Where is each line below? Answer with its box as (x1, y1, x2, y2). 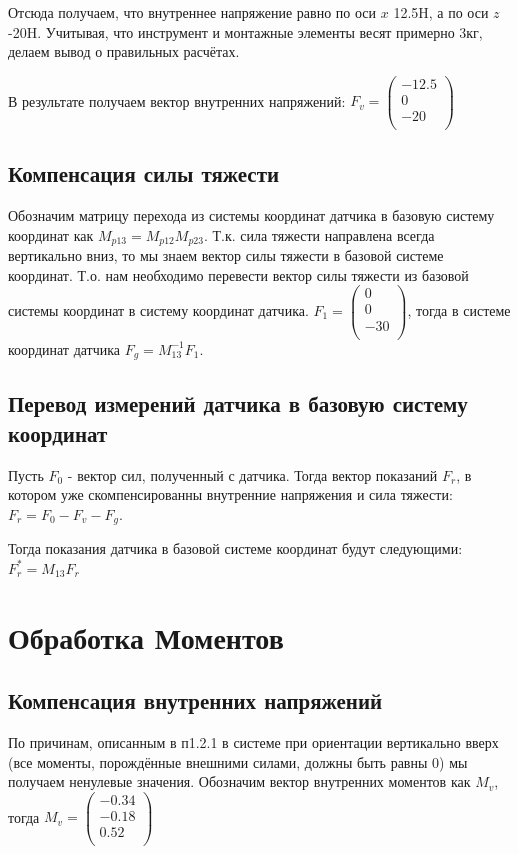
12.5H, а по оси (393, 2, 489, 22)
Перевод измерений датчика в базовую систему (8, 388, 468, 419)
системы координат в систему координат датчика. (8, 300, 309, 320)
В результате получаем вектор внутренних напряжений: (8, 90, 346, 111)
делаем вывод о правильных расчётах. (8, 41, 240, 62)
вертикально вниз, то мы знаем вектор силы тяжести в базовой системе (8, 245, 444, 266)
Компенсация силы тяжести (8, 158, 280, 189)
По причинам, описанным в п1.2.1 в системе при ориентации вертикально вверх (8, 732, 499, 753)
